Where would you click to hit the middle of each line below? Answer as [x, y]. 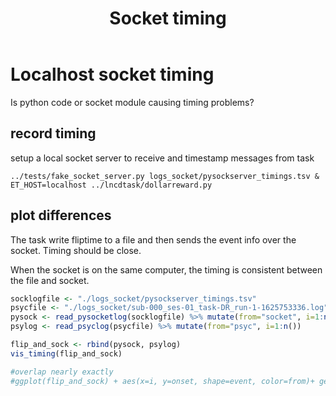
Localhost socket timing [112, 74]
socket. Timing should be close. [76, 250]
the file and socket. [50, 280]
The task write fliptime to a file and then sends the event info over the [153, 239]
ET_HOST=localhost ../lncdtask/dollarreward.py [111, 185]
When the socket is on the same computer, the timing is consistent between [166, 269]
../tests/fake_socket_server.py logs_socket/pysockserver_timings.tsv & [165, 176]
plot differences [61, 215]
